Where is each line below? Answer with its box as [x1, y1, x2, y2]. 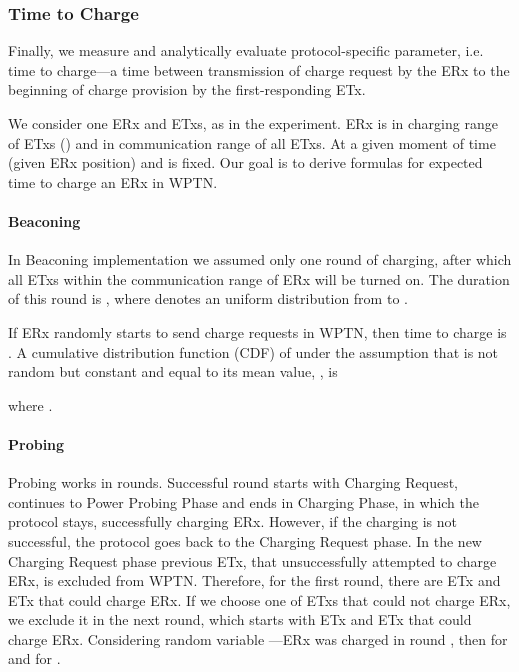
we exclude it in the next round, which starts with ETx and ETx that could [8, 609, 472, 630]
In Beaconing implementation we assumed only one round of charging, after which [8, 249, 512, 270]
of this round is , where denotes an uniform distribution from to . [8, 288, 408, 309]
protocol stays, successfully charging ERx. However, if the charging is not [8, 511, 457, 532]
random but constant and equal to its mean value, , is [8, 361, 338, 382]
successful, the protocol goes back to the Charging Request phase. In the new [8, 530, 482, 551]
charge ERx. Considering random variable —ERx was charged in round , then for [8, 628, 508, 649]
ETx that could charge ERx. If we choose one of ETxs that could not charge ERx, [8, 589, 511, 610]
